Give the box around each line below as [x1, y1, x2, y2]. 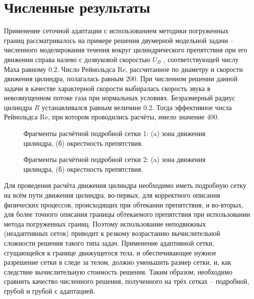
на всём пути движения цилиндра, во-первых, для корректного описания [4, 190, 220, 200]
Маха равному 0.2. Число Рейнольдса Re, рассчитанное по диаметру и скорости [4, 64, 243, 74]
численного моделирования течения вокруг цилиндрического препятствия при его [4, 45, 248, 55]
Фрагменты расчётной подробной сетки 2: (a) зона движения [23, 154, 206, 164]
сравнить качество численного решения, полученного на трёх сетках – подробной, [4, 276, 249, 286]
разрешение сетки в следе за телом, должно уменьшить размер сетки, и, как [4, 257, 231, 267]
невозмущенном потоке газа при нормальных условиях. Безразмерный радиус [4, 92, 235, 103]
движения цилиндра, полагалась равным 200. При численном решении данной [4, 73, 238, 84]
